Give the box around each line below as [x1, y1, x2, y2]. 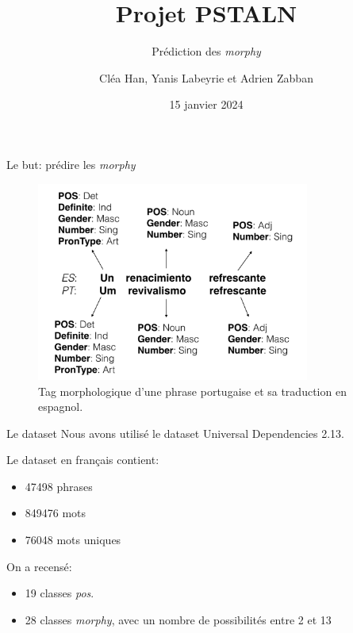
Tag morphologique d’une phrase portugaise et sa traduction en [38, 382, 347, 399]
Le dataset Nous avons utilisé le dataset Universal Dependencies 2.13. [6, 424, 344, 441]
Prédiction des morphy [152, 43, 261, 59]
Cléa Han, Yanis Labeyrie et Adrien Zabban [99, 69, 313, 86]
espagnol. [38, 398, 83, 415]
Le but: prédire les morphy [6, 155, 136, 172]
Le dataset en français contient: [6, 451, 159, 468]
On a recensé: [6, 558, 72, 574]
